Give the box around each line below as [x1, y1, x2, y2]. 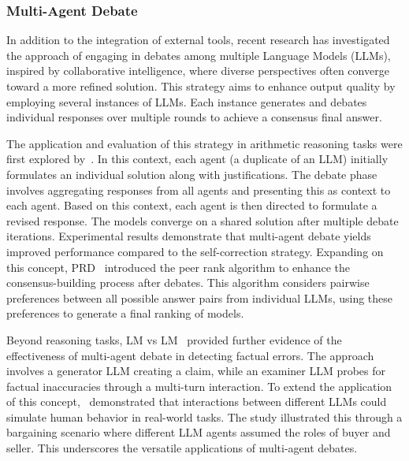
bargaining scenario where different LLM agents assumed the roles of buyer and [6, 424, 391, 441]
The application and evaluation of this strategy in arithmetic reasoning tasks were [6, 135, 403, 151]
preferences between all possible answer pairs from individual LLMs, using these [6, 289, 393, 306]
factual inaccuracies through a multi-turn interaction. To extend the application [6, 377, 392, 394]
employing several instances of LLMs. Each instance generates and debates [6, 93, 367, 110]
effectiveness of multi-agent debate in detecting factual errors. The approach [6, 347, 374, 363]
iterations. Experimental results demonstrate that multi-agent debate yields [6, 228, 371, 244]
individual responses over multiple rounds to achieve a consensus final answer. [6, 109, 382, 125]
